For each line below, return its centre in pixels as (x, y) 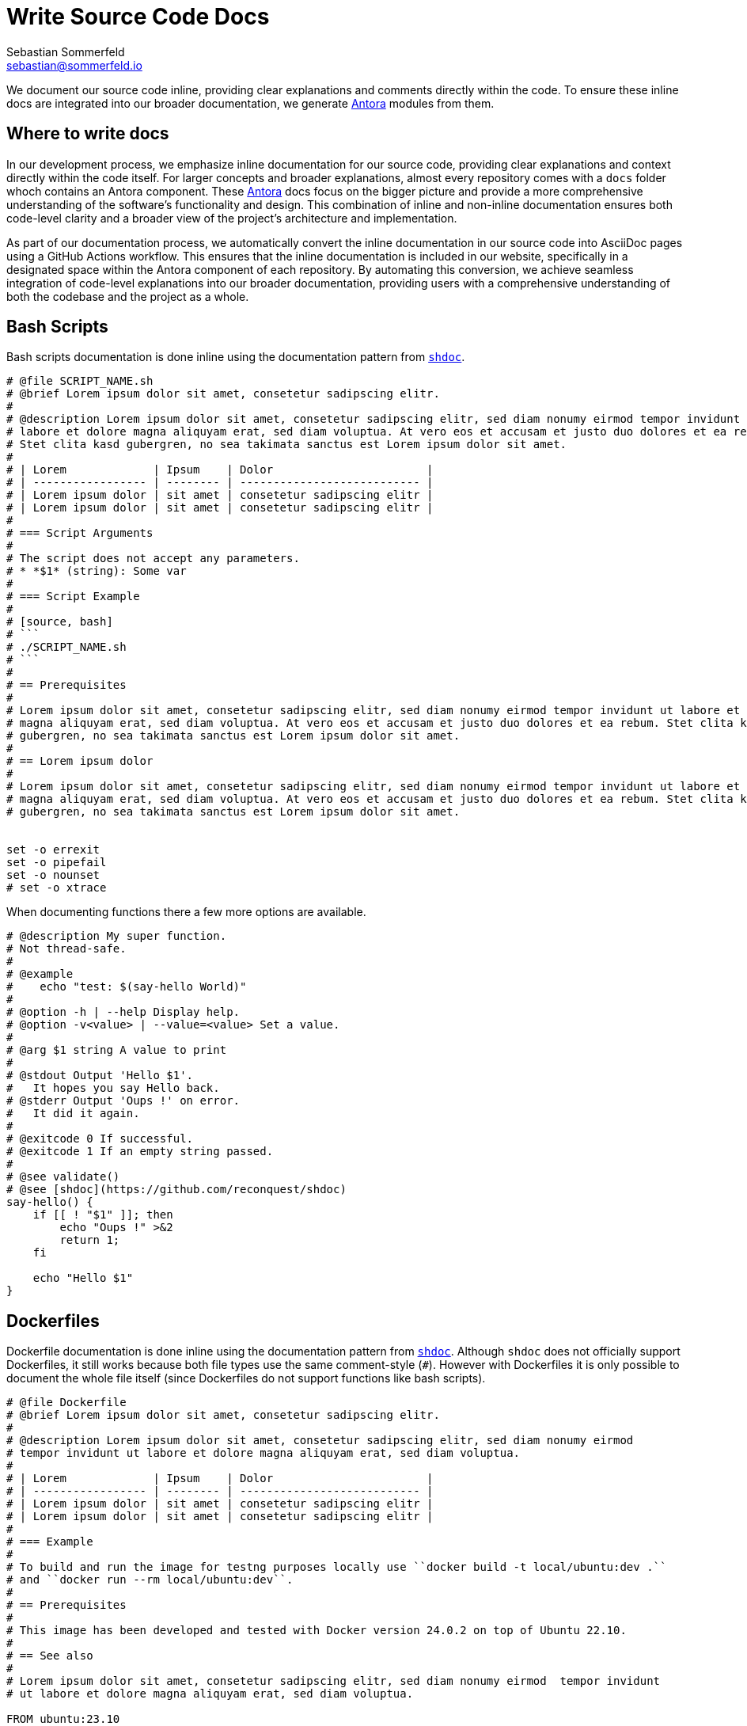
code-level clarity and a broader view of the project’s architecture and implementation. (232, 218)
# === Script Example (73, 597)
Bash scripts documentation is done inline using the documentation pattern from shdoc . (236, 357)
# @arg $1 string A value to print (117, 1050)
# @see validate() (63, 1177)
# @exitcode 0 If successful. (100, 1139)
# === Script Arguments (80, 533)
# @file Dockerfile (66, 1403)
